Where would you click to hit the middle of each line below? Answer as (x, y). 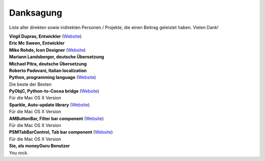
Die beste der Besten (30, 84)
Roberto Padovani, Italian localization (48, 70)
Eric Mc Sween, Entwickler (37, 43)
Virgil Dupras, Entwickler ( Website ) (45, 36)
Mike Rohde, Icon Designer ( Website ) (47, 50)
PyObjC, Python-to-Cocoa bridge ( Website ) (54, 91)
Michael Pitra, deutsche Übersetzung (48, 64)
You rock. (19, 153)
